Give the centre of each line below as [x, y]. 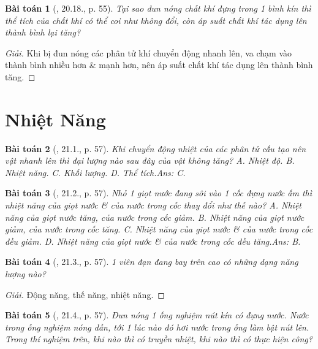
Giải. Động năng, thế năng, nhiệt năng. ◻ [85, 294]
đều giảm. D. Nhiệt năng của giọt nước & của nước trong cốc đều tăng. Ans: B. [153, 241]
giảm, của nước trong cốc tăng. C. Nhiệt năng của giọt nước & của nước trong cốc [159, 229]
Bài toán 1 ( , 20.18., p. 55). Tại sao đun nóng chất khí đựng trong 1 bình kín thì [158, 8]
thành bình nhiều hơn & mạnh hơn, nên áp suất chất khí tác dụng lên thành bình [159, 65]
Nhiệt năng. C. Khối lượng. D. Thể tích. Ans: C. [95, 172]
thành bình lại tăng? [43, 32]
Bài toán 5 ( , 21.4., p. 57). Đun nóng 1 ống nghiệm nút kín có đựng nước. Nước [157, 315]
